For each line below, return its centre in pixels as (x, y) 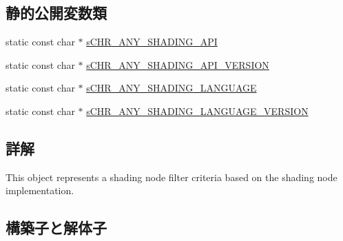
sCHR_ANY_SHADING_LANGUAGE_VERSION (197, 111)
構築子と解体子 (56, 228)
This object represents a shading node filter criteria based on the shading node (171, 177)
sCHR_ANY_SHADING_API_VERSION (178, 64)
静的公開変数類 (56, 13)
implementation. (40, 190)
